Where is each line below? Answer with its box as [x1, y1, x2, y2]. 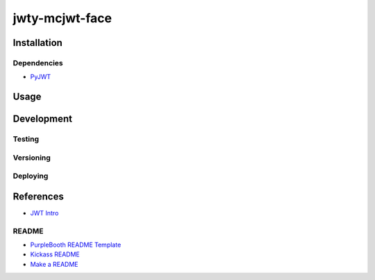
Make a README [30, 260, 79, 268]
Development [12, 113, 73, 125]
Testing [12, 134, 40, 144]
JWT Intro [30, 208, 59, 217]
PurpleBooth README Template [30, 240, 122, 249]
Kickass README [30, 250, 80, 258]
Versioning [12, 153, 51, 163]
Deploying [12, 171, 49, 181]
